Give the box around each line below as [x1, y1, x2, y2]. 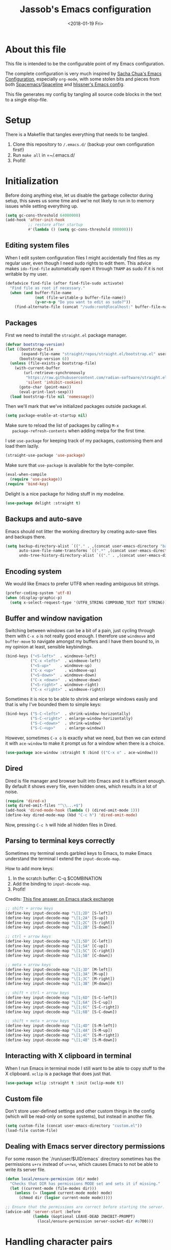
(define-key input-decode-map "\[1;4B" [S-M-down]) [5, 1037, 117, 1043]
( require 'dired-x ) [5, 798, 47, 803]
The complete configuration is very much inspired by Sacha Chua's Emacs [5, 70, 162, 76]
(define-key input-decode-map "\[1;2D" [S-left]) [5, 910, 113, 916]
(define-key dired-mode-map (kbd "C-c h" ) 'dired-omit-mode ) [5, 813, 138, 818]
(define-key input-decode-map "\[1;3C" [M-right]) [5, 976, 115, 982]
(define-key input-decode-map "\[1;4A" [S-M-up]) [5, 1028, 113, 1033]
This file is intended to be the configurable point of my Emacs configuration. [5, 60, 165, 67]
